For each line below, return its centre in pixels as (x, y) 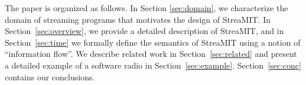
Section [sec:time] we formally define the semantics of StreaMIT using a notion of (153, 42)
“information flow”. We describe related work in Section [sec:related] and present (151, 54)
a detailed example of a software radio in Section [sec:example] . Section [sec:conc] (153, 65)
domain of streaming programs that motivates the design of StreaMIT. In (138, 19)
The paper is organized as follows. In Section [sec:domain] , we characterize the (147, 8)
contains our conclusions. (50, 76)
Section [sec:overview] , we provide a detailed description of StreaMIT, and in (144, 31)
